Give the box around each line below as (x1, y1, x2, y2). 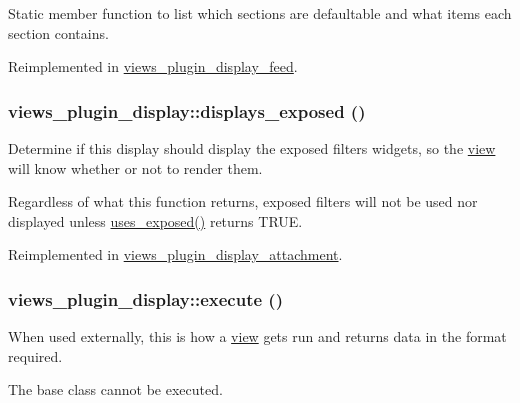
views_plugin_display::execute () (8, 286, 284, 311)
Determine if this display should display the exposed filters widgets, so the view (8, 138, 496, 158)
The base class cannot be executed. (8, 379, 223, 400)
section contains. (8, 22, 109, 43)
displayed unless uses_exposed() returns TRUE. (8, 210, 303, 231)
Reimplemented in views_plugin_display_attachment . (8, 244, 343, 265)
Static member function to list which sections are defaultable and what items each (8, 3, 512, 23)
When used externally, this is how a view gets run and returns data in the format (8, 326, 507, 347)
